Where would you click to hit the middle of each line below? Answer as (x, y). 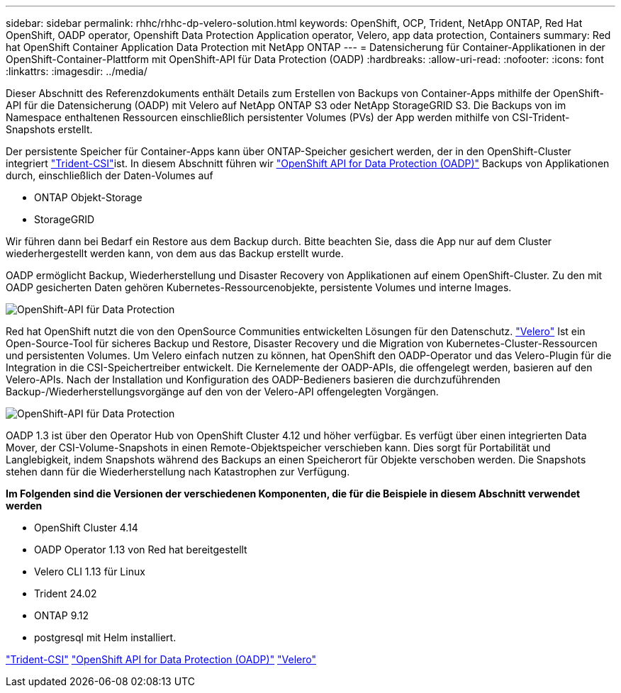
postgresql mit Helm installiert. (105, 637)
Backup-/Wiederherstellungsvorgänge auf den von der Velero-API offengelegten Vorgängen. (222, 391)
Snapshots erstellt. (49, 129)
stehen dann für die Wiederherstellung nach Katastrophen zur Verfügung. (178, 472)
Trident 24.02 (66, 593)
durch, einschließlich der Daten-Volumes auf (110, 175)
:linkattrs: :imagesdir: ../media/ (77, 71)
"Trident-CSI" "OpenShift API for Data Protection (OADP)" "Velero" (161, 659)
